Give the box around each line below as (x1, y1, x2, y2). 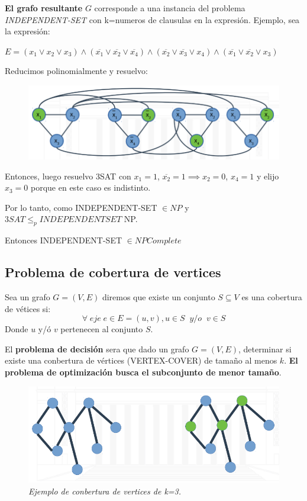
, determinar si (238, 342, 292, 355)
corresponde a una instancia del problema (94, 2, 245, 14)
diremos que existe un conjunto (102, 291, 215, 303)
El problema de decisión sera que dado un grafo (5, 342, 189, 355)
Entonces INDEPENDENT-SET (5, 234, 122, 246)
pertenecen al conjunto (60, 323, 143, 335)
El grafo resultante (5, 2, 83, 14)
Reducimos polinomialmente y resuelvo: (5, 65, 148, 77)
